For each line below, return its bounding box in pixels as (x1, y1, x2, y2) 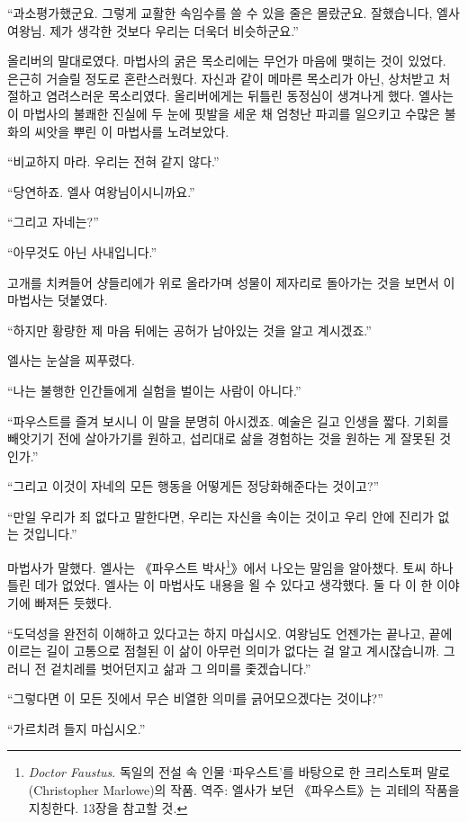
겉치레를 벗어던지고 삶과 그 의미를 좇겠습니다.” (49, 658, 311, 677)
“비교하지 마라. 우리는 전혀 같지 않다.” (7, 152, 220, 171)
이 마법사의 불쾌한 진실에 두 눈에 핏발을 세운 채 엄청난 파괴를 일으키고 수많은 (7, 103, 440, 122)
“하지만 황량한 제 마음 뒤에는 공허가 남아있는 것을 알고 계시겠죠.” (7, 320, 372, 339)
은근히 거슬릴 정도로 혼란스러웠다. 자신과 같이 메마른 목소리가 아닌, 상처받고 (7, 68, 435, 87)
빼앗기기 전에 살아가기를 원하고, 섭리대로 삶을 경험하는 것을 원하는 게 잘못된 (7, 429, 436, 448)
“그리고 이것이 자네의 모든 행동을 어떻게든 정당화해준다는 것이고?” (7, 477, 380, 496)
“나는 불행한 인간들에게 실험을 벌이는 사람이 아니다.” (7, 380, 301, 399)
